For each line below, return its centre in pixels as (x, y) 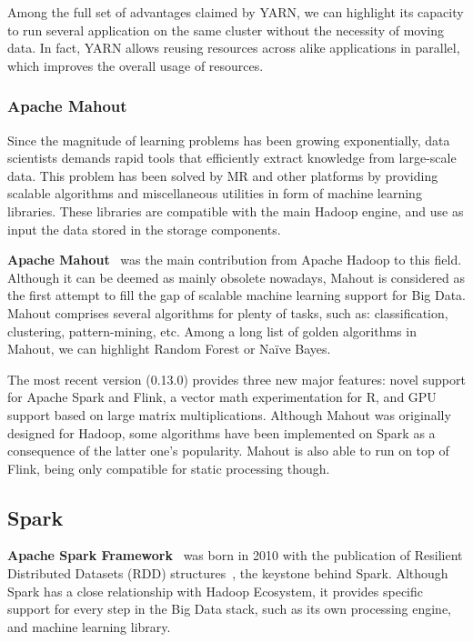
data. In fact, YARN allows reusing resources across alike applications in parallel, (234, 48)
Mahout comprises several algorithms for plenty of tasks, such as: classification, (228, 312)
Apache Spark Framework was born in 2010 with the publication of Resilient (235, 555)
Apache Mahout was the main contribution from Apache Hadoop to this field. (235, 260)
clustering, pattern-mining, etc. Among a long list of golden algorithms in (212, 331)
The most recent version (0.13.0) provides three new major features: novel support (236, 379)
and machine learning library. (89, 626)
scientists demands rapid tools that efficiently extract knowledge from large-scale (232, 158)
